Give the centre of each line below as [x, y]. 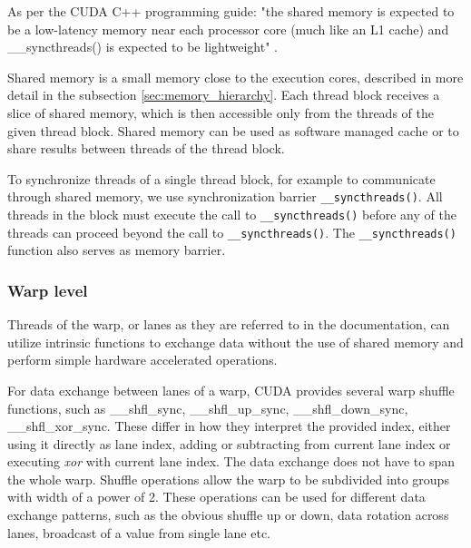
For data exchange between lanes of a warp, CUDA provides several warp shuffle [231, 390]
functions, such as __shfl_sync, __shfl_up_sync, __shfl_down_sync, [208, 408]
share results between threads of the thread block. [146, 148]
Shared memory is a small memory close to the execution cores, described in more [235, 77]
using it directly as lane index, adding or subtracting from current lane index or [229, 443]
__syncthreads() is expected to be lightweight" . [142, 47]
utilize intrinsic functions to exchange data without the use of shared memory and [235, 342]
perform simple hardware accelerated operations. [142, 360]
